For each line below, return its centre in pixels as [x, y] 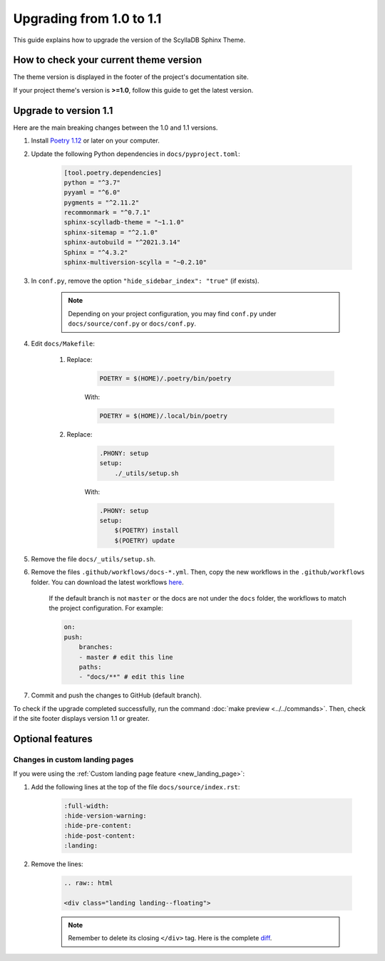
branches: [96, 647]
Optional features [53, 738]
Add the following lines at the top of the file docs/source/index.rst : [135, 786]
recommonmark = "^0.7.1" [107, 213]
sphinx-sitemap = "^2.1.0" [111, 232]
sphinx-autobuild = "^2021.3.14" [122, 243]
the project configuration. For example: [106, 608]
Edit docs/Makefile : [63, 343]
